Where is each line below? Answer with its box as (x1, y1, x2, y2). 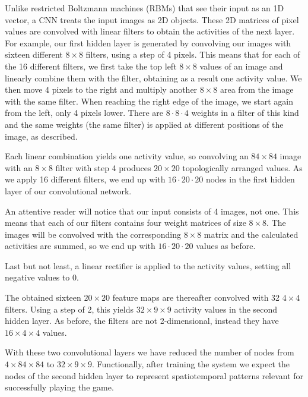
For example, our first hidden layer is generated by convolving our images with (5, 36, 291, 49)
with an (5, 161, 33, 174)
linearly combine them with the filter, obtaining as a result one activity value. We (5, 71, 302, 84)
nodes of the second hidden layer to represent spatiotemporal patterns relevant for (5, 369, 304, 382)
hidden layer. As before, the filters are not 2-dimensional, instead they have (5, 314, 279, 327)
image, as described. (5, 130, 78, 142)
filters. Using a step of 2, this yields (5, 303, 134, 315)
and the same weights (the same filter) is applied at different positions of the (5, 118, 284, 130)
